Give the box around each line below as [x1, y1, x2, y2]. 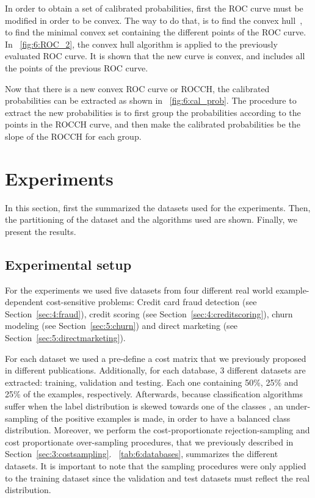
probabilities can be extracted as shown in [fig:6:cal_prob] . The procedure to [5, 94, 297, 107]
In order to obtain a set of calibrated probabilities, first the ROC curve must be [5, 2, 303, 14]
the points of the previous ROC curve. [5, 61, 148, 74]
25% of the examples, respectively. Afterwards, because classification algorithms [5, 388, 303, 400]
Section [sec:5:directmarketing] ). [5, 331, 126, 344]
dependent [5, 295, 44, 308]
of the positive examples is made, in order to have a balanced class [41, 411, 291, 424]
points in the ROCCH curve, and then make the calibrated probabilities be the [5, 118, 300, 131]
